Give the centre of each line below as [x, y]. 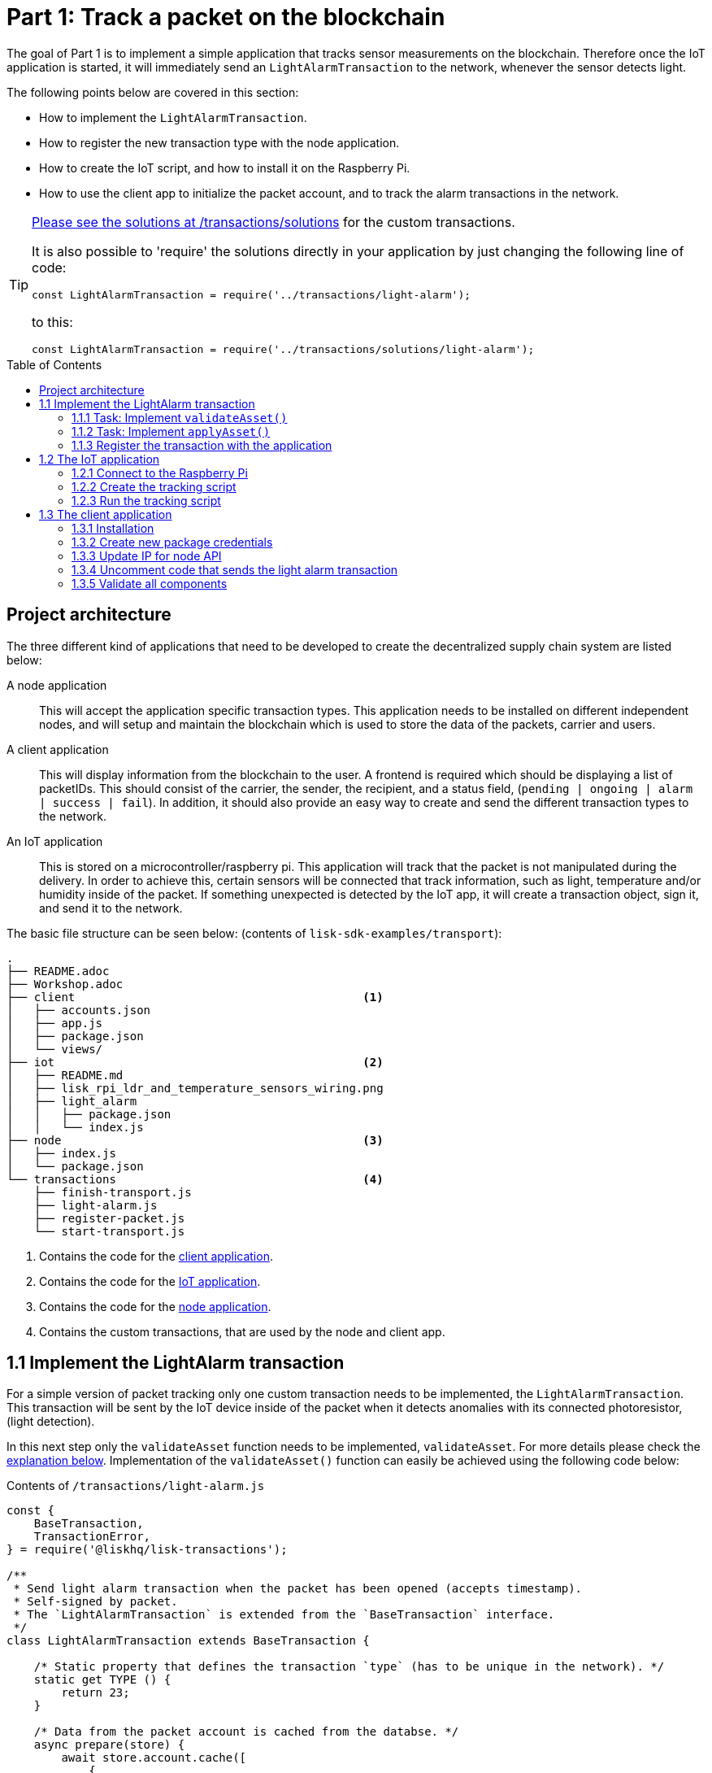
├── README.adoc [58, 971]
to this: [52, 322]
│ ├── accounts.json [79, 1010]
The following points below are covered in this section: [153, 92]
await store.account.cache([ [154, 1758]
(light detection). [51, 1422]
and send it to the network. [111, 908]
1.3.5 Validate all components [150, 583]
